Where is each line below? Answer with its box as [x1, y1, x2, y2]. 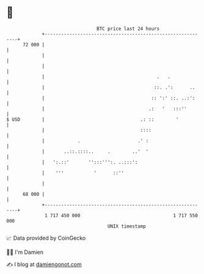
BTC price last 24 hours [97, 26, 160, 32]
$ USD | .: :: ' [6, 116, 179, 123]
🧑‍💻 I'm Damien [6, 248, 44, 256]
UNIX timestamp [107, 223, 147, 229]
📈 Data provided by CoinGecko [6, 234, 86, 242]
